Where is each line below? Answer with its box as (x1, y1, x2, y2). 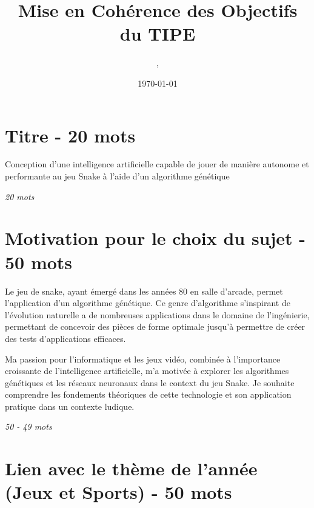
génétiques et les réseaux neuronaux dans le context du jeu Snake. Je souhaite (5, 376, 295, 389)
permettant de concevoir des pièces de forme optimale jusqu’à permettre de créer (5, 320, 306, 333)
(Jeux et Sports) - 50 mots (5, 480, 232, 504)
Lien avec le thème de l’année (5, 456, 258, 481)
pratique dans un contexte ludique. (5, 399, 135, 412)
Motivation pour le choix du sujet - (5, 226, 306, 250)
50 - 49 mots (5, 420, 52, 433)
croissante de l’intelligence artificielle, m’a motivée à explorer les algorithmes (5, 364, 289, 377)
